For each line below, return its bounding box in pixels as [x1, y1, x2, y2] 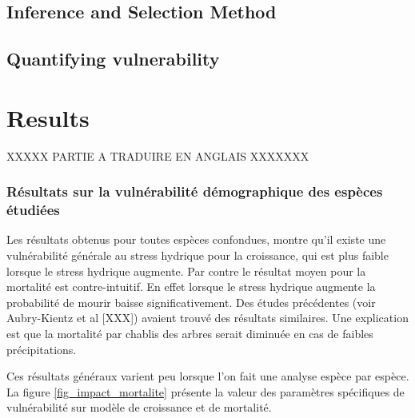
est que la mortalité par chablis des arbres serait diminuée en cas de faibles [6, 324, 373, 341]
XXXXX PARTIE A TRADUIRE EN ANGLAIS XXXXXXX [6, 147, 309, 164]
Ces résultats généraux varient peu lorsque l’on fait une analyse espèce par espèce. [6, 368, 409, 384]
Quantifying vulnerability [6, 46, 220, 71]
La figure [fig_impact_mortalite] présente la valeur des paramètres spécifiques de [6, 383, 405, 400]
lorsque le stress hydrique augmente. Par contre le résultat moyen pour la [6, 262, 366, 279]
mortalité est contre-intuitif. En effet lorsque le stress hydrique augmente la [6, 278, 376, 295]
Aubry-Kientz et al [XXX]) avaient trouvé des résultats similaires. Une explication [6, 309, 409, 326]
